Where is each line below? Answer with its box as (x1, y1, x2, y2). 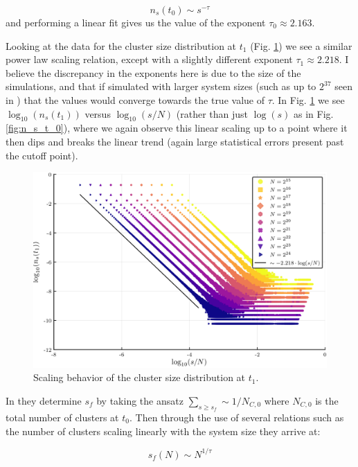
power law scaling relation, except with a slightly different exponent (6, 52, 293, 67)
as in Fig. (294, 106, 334, 121)
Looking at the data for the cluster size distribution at (6, 38, 237, 53)
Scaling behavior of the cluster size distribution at (33, 370, 246, 385)
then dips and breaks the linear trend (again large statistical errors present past (6, 134, 344, 148)
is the (315, 393, 339, 407)
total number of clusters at (6, 409, 119, 424)
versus (84, 106, 111, 121)
